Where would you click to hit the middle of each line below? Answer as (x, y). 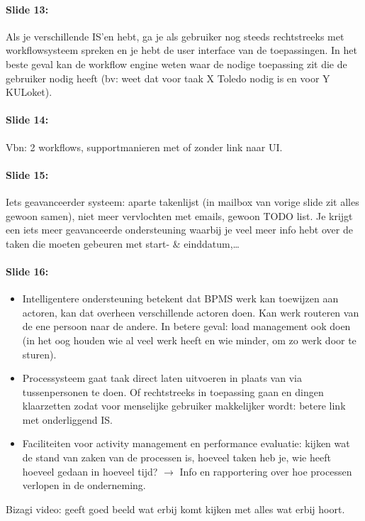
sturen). (39, 354)
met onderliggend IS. (68, 419)
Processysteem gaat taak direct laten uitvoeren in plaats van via (162, 378)
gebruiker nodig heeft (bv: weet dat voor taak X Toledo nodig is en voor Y (168, 78)
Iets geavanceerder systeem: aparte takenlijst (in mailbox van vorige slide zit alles (182, 201)
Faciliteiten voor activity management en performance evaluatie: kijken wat (186, 443)
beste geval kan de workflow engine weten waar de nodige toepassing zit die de (176, 64)
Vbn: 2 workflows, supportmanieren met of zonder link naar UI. (144, 147)
